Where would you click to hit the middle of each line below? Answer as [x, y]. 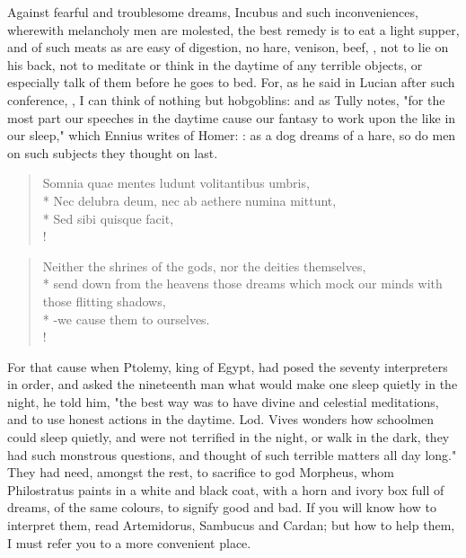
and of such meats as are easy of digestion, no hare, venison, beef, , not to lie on [228, 47]
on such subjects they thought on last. [113, 152]
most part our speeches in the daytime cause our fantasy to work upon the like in [232, 117]
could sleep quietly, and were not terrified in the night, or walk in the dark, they [229, 437]
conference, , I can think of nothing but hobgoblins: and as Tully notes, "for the [226, 99]
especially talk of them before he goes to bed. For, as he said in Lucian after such [231, 82]
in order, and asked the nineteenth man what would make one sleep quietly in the [233, 384]
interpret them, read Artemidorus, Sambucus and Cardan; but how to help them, [231, 525]
